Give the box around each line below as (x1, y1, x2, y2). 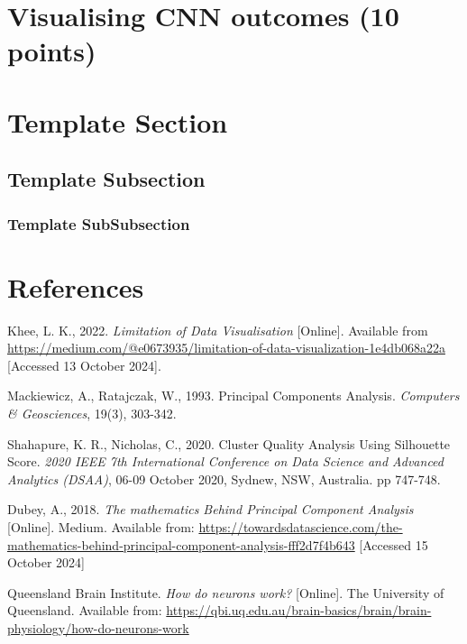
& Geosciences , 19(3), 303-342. (7, 404, 177, 423)
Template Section (7, 103, 228, 140)
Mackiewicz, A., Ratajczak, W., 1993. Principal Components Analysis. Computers (7, 386, 460, 405)
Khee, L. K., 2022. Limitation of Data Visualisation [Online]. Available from (7, 320, 428, 339)
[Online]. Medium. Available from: (7, 518, 195, 537)
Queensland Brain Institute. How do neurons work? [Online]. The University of (7, 583, 444, 602)
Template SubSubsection (7, 212, 190, 235)
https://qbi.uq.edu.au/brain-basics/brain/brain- (166, 601, 432, 620)
